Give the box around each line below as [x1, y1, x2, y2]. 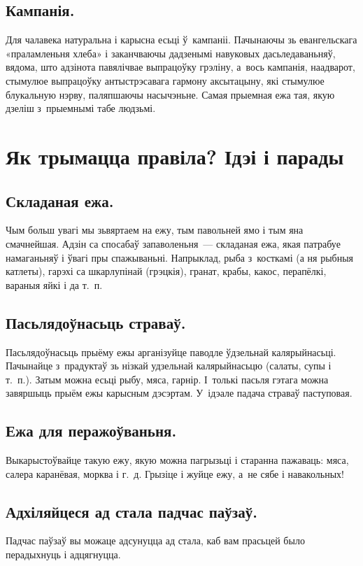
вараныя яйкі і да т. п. [6, 277, 103, 292]
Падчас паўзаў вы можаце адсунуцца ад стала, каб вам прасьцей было [6, 533, 305, 548]
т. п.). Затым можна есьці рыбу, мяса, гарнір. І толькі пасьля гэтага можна [6, 372, 329, 386]
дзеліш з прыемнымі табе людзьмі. [6, 101, 156, 115]
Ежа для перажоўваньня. [6, 420, 177, 441]
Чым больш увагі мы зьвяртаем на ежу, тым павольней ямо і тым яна [6, 222, 304, 237]
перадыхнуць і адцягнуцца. [6, 547, 121, 562]
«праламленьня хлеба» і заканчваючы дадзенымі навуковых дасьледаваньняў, [6, 45, 336, 60]
